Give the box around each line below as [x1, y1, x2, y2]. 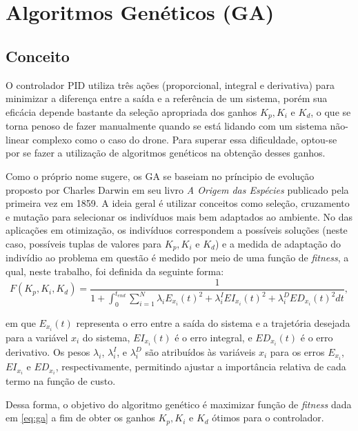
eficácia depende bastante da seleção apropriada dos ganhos [6, 104, 257, 119]
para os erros [270, 345, 325, 359]
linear [6, 132, 30, 146]
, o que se [310, 104, 351, 119]
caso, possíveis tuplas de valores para [6, 236, 162, 250]
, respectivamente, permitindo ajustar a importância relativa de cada [55, 359, 346, 374]
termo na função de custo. [6, 374, 116, 388]
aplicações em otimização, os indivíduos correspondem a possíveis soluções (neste [6, 223, 348, 237]
